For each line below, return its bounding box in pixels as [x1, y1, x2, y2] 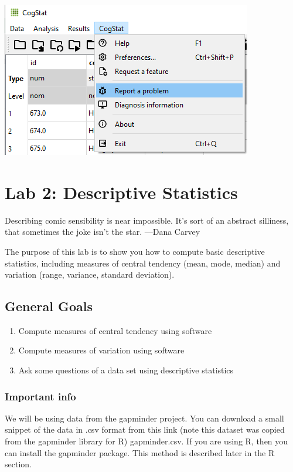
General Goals [5, 297, 93, 315]
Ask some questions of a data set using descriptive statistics [18, 364, 234, 376]
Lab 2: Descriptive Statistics [5, 180, 238, 204]
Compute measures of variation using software [18, 344, 185, 356]
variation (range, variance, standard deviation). [5, 268, 175, 281]
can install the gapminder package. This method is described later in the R [5, 446, 275, 458]
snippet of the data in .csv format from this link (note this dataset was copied [5, 423, 285, 436]
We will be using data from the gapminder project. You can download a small [5, 412, 284, 424]
